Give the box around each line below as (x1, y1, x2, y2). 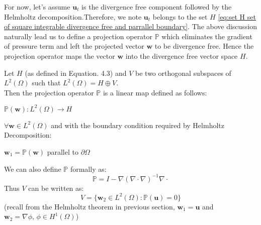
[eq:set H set (218, 11, 256, 22)
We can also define (4, 163, 61, 174)
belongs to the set (152, 11, 208, 22)
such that (32, 77, 61, 88)
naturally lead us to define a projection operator (4, 31, 153, 41)
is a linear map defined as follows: (103, 87, 207, 97)
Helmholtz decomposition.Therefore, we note (4, 11, 142, 22)
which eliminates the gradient (161, 31, 252, 41)
